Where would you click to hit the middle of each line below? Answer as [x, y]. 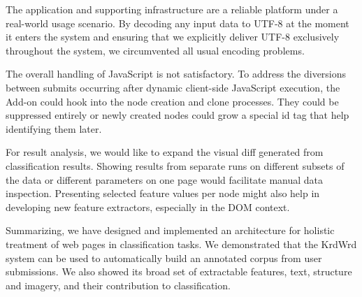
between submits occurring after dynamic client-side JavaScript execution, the [173, 87]
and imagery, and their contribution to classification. [118, 285]
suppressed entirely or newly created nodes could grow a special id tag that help [178, 115]
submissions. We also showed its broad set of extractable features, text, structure [179, 271]
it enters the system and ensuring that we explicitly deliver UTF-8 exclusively [173, 37]
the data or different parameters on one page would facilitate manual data [165, 179]
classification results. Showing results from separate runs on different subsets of [175, 165]
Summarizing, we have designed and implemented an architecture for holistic [170, 230]
